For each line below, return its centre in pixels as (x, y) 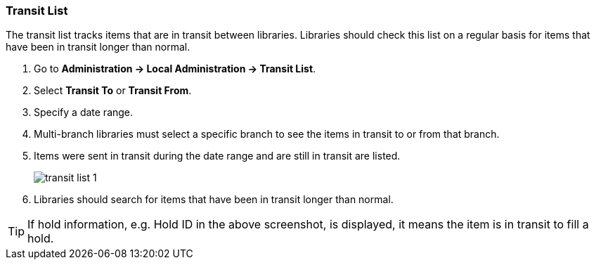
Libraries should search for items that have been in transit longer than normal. (214, 200)
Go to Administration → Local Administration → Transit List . (175, 69)
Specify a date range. (84, 112)
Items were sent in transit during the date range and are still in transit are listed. (217, 156)
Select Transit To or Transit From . (113, 91)
